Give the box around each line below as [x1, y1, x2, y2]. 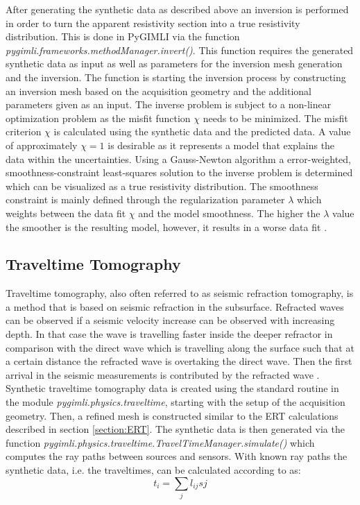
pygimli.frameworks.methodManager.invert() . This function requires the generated [6, 42, 354, 57]
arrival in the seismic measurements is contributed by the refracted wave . [6, 367, 320, 382]
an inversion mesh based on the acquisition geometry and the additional [6, 83, 312, 98]
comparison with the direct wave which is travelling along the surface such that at [6, 340, 354, 354]
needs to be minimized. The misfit [203, 110, 348, 125]
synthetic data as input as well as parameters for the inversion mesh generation [6, 56, 343, 71]
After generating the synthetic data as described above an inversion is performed [6, 2, 349, 16]
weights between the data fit [6, 205, 126, 220]
